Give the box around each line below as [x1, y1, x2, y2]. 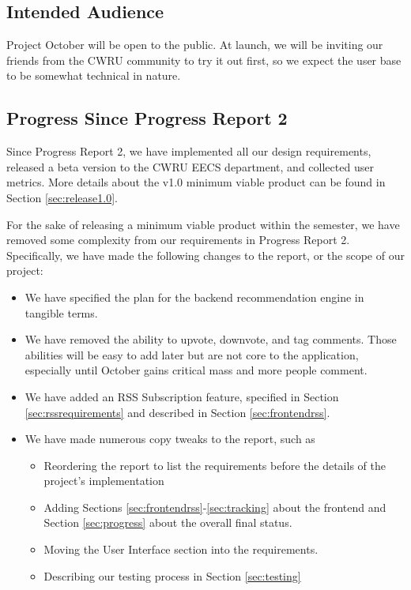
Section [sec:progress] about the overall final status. [43, 514, 292, 531]
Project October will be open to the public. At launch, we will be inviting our [6, 36, 383, 53]
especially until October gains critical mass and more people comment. [25, 362, 368, 378]
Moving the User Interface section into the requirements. [43, 541, 319, 558]
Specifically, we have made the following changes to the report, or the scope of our [6, 246, 405, 263]
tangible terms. [25, 304, 98, 321]
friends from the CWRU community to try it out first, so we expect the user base [6, 51, 402, 68]
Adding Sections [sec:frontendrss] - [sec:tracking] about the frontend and [43, 498, 386, 515]
